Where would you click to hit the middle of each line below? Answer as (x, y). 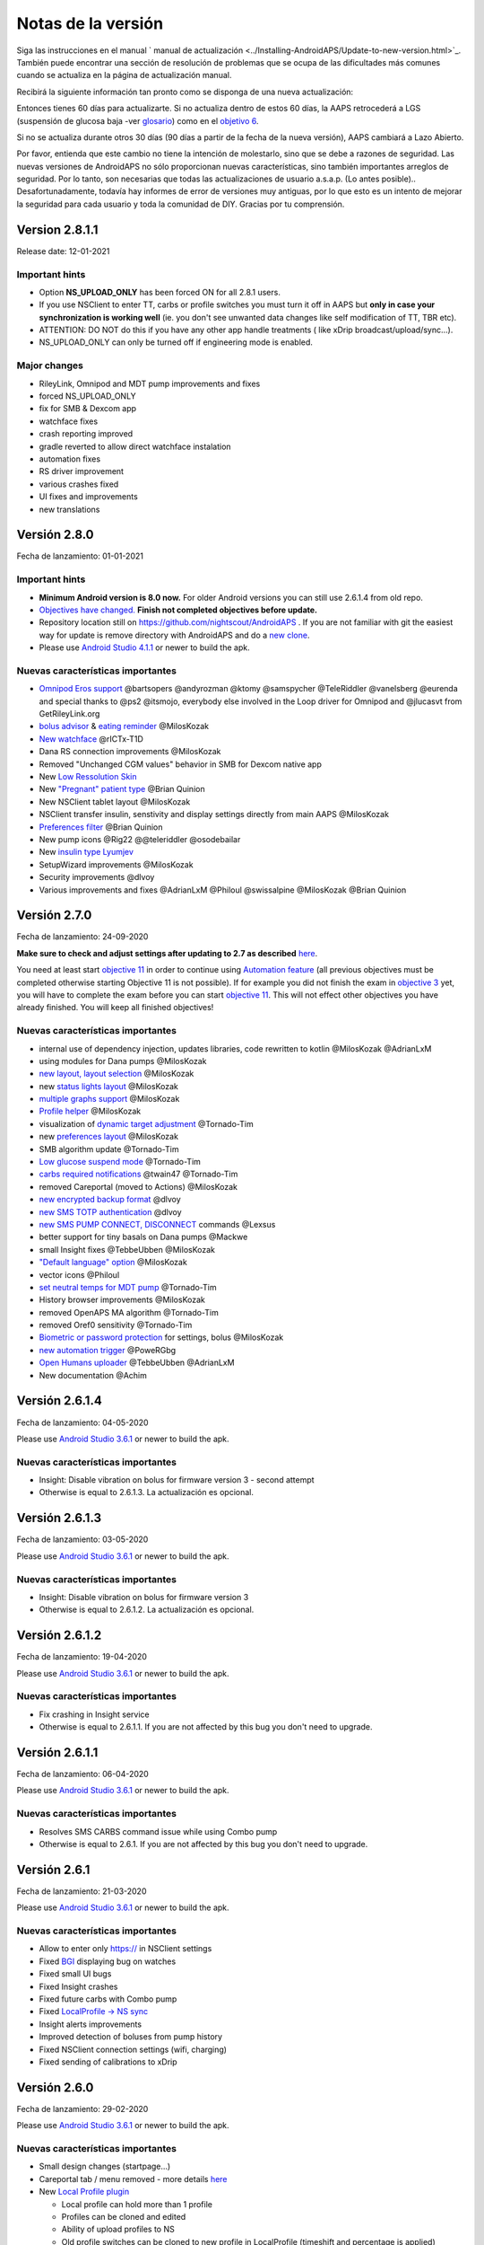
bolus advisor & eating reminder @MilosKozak (124, 726)
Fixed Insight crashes (78, 1986)
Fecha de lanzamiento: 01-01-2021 (80, 556)
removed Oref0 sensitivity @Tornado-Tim (116, 1325)
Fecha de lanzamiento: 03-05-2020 (82, 1539)
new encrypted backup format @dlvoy (110, 1200)
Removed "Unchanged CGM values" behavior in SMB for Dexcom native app (180, 764)
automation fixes (70, 459)
